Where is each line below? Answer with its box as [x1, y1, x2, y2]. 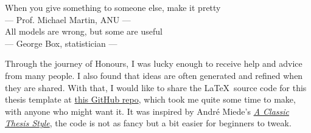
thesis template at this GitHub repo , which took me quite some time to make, [5, 93, 296, 106]
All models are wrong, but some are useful [5, 25, 162, 38]
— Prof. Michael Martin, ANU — [5, 13, 131, 26]
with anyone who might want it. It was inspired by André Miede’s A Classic [5, 104, 290, 117]
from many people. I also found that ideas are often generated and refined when [5, 69, 303, 81]
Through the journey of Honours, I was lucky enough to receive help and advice [5, 57, 302, 70]
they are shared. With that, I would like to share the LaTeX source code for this [5, 81, 307, 94]
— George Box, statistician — [5, 36, 117, 49]
